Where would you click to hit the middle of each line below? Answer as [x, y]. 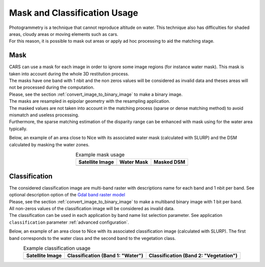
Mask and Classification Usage [74, 13]
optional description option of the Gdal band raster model [67, 195]
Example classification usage [57, 248]
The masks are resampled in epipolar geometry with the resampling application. [90, 101]
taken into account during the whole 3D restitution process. [69, 74]
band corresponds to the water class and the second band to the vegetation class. [93, 238]
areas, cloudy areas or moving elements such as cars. [64, 34]
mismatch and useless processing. [44, 115]
